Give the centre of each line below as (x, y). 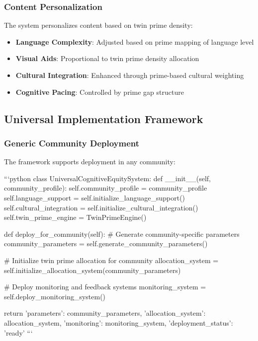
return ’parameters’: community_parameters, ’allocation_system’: (105, 313)
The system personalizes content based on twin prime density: (98, 25)
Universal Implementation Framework (104, 118)
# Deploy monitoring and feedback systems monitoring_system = (105, 287)
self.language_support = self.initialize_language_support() (95, 197)
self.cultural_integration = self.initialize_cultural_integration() (101, 207)
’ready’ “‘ (18, 332)
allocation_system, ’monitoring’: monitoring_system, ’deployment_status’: (119, 322)
